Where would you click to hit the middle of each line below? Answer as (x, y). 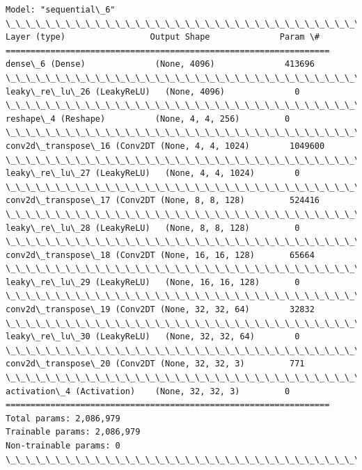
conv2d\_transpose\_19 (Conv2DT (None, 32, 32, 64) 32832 (160, 310)
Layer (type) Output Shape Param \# (163, 37)
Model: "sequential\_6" (61, 10)
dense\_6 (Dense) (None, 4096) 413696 (160, 64)
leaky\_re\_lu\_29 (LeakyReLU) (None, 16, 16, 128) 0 (153, 282)
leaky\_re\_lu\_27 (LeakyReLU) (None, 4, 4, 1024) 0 (153, 173)
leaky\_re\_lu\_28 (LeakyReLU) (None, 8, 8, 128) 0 (153, 228)
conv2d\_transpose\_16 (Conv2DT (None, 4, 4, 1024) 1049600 (165, 146)
